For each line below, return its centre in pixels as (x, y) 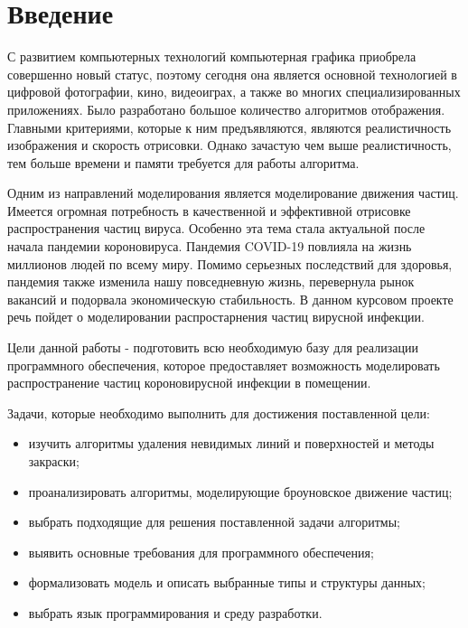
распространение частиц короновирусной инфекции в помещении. (189, 383)
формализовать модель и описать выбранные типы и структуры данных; (227, 582)
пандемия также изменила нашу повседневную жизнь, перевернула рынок (211, 281)
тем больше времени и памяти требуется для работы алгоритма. (183, 162)
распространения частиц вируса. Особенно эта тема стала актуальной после (216, 228)
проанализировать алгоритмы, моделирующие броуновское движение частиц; (240, 491)
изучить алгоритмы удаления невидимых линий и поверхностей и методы (231, 443)
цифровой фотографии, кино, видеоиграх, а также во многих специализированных (234, 92)
